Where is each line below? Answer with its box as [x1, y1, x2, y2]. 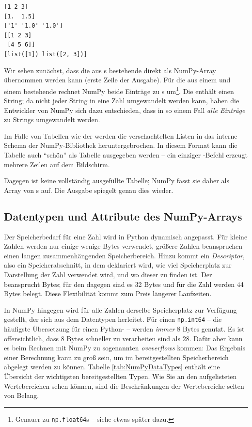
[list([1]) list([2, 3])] [4, 50, 87, 58]
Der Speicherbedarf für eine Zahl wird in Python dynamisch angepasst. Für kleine [4, 231, 248, 241]
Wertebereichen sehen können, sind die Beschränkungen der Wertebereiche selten [4, 380, 244, 391]
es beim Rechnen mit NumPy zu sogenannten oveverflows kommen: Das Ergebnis [4, 343, 246, 353]
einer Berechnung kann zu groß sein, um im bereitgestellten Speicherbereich [4, 352, 229, 362]
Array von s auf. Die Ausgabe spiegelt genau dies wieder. [4, 185, 173, 195]
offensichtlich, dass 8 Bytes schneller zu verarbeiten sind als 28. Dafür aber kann [4, 333, 243, 343]
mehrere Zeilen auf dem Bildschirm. [4, 159, 110, 169]
